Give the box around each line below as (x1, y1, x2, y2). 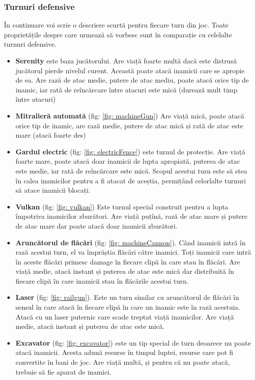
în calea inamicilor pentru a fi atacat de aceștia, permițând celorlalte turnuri (15, 175, 246, 185)
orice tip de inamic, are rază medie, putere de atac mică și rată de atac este (15, 120, 243, 130)
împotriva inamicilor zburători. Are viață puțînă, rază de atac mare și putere (15, 211, 248, 221)
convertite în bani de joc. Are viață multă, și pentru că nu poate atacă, (15, 357, 230, 367)
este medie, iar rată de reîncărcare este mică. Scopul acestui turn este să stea (15, 165, 247, 175)
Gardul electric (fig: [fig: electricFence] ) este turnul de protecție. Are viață (15, 146, 246, 156)
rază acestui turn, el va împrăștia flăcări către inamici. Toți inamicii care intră (15, 247, 251, 257)
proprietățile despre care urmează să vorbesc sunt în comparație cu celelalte (4, 29, 232, 39)
